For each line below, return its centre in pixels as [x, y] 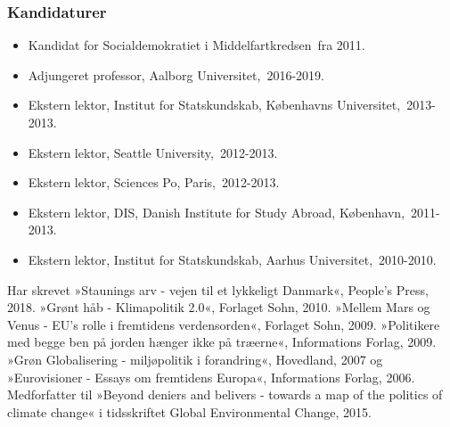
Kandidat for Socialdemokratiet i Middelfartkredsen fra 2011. [196, 45]
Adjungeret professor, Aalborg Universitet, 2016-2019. [176, 74]
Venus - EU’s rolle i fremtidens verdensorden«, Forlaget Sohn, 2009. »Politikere [224, 324]
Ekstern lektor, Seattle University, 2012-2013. [153, 152]
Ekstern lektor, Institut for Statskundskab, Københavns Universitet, [214, 105]
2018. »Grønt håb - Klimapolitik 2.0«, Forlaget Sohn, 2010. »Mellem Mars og [219, 307]
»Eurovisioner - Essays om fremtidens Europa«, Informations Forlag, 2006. [211, 377]
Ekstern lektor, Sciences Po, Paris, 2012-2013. [154, 182]
